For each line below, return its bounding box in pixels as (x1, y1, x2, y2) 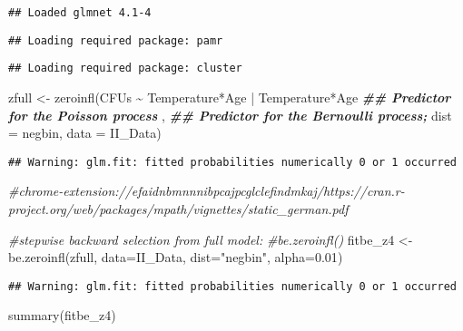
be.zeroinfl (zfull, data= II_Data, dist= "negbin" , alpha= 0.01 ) (8, 248, 343, 267)
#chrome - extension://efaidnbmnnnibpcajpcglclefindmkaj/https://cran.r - (8, 181, 405, 200)
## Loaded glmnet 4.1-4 (8, 6, 152, 19)
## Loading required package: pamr (8, 34, 223, 47)
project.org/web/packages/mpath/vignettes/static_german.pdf (8, 200, 349, 218)
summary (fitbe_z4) (8, 306, 116, 325)
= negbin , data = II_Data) (8, 123, 162, 142)
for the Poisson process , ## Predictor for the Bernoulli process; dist (8, 105, 452, 124)
